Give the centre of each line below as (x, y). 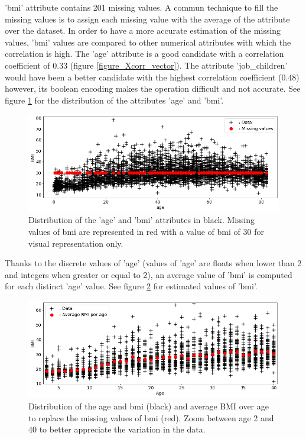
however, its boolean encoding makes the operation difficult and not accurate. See (153, 88)
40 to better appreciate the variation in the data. (117, 429)
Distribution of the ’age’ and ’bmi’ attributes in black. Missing (141, 220)
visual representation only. (76, 243)
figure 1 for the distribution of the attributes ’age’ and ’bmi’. (114, 100)
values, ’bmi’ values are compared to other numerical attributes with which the (148, 42)
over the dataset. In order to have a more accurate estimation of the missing (143, 30)
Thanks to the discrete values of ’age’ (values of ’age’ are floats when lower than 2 (153, 263)
